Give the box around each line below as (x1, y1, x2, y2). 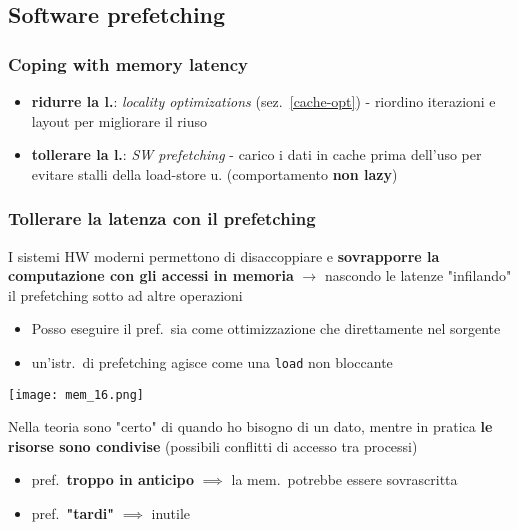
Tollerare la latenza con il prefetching (8, 206, 316, 231)
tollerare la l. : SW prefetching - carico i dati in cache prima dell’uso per (31, 144, 482, 165)
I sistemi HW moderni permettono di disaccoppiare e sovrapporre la (8, 245, 440, 266)
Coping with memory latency (8, 51, 249, 76)
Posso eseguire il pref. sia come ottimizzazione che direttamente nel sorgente (31, 318, 501, 339)
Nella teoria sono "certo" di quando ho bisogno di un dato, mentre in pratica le (8, 416, 493, 437)
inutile (151, 503, 191, 524)
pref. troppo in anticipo (31, 469, 195, 490)
